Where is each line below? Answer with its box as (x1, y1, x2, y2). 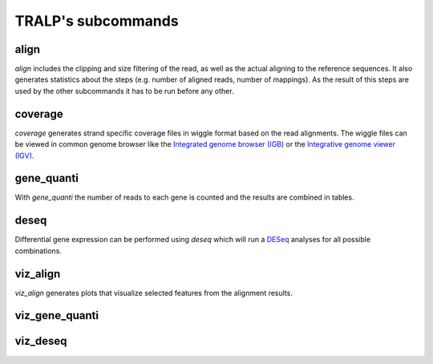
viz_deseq (14, 334, 67, 348)
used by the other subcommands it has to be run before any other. (14, 86, 234, 95)
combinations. (14, 245, 62, 256)
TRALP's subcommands (14, 12, 180, 30)
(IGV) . (14, 151, 34, 160)
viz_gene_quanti (14, 309, 99, 322)
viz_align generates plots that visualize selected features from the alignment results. (14, 288, 293, 297)
